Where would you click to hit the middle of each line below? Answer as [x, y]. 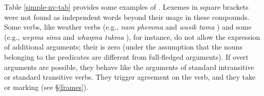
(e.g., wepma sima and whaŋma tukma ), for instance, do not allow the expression [132, 37]
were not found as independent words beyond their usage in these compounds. [127, 17]
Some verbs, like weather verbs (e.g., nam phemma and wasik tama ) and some [128, 27]
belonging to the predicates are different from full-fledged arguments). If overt [126, 56]
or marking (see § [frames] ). [46, 87]
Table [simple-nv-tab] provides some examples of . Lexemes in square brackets [126, 7]
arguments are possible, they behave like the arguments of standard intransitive [129, 67]
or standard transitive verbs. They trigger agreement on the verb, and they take [130, 77]
